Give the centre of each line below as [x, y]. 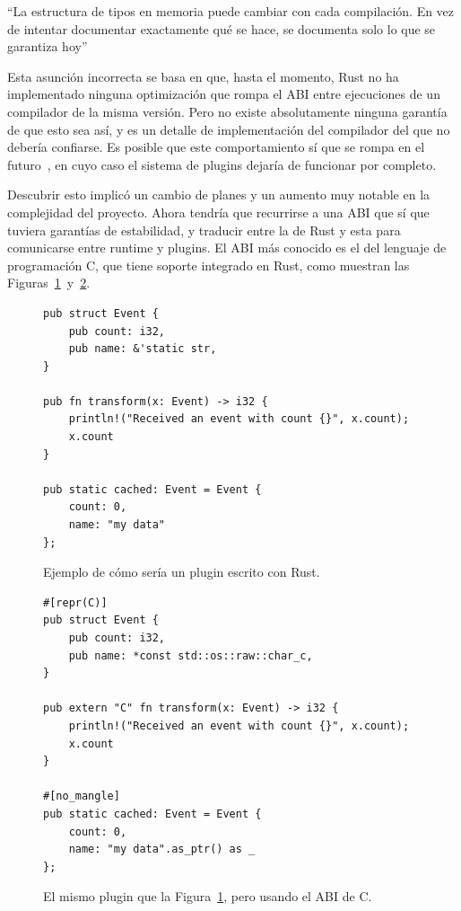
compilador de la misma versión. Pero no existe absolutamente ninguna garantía [227, 111]
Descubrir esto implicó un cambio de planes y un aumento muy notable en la [219, 195]
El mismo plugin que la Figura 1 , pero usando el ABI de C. [208, 896]
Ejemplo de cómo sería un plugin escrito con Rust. [182, 572]
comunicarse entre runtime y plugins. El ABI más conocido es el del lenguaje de [227, 248]
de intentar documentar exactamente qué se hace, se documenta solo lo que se [222, 28]
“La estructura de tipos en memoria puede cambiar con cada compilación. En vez [231, 11]
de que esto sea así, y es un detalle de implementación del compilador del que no [229, 129]
